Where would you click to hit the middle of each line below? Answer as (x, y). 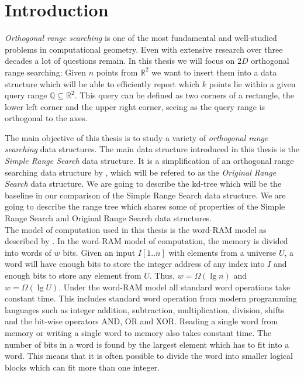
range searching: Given (46, 72)
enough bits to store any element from (73, 275)
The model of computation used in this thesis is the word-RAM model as (136, 229)
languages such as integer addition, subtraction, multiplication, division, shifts (144, 309)
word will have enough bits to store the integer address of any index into (135, 264)
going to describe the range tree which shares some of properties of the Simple (145, 206)
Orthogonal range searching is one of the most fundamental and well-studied (141, 38)
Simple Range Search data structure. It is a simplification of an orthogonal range (149, 161)
